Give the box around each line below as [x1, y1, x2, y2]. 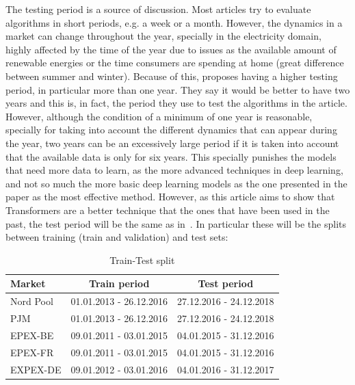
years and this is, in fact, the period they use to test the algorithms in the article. [5, 96, 347, 110]
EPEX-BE [10, 328, 54, 342]
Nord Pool [10, 294, 53, 308]
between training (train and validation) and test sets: [5, 230, 228, 244]
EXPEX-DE [10, 362, 62, 376]
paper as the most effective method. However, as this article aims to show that [5, 189, 335, 204]
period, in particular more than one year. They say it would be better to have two [5, 82, 350, 96]
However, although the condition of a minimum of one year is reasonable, [5, 109, 313, 123]
